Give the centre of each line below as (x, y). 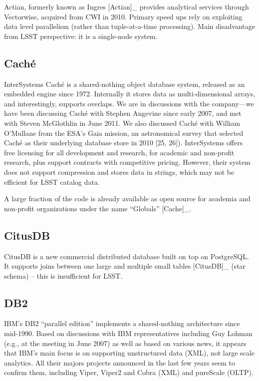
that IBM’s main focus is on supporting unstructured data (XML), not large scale (129, 353)
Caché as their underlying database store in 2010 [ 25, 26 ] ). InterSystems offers (124, 143)
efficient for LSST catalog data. (52, 182)
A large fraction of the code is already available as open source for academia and (127, 198)
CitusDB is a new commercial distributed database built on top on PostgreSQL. (127, 256)
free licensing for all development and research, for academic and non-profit (119, 152)
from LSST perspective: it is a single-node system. (81, 36)
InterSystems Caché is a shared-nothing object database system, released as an (125, 84)
